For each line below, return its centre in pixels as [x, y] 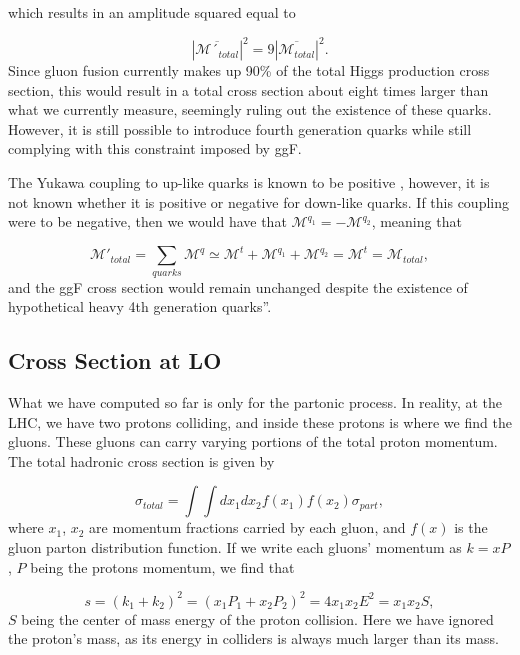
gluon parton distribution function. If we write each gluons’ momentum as [235, 547]
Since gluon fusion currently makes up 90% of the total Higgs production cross [249, 70]
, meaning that [416, 221]
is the [471, 527]
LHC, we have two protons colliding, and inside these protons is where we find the [260, 421]
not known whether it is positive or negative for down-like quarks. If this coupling [258, 201]
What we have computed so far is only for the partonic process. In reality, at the [255, 402]
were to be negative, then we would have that [147, 221]
